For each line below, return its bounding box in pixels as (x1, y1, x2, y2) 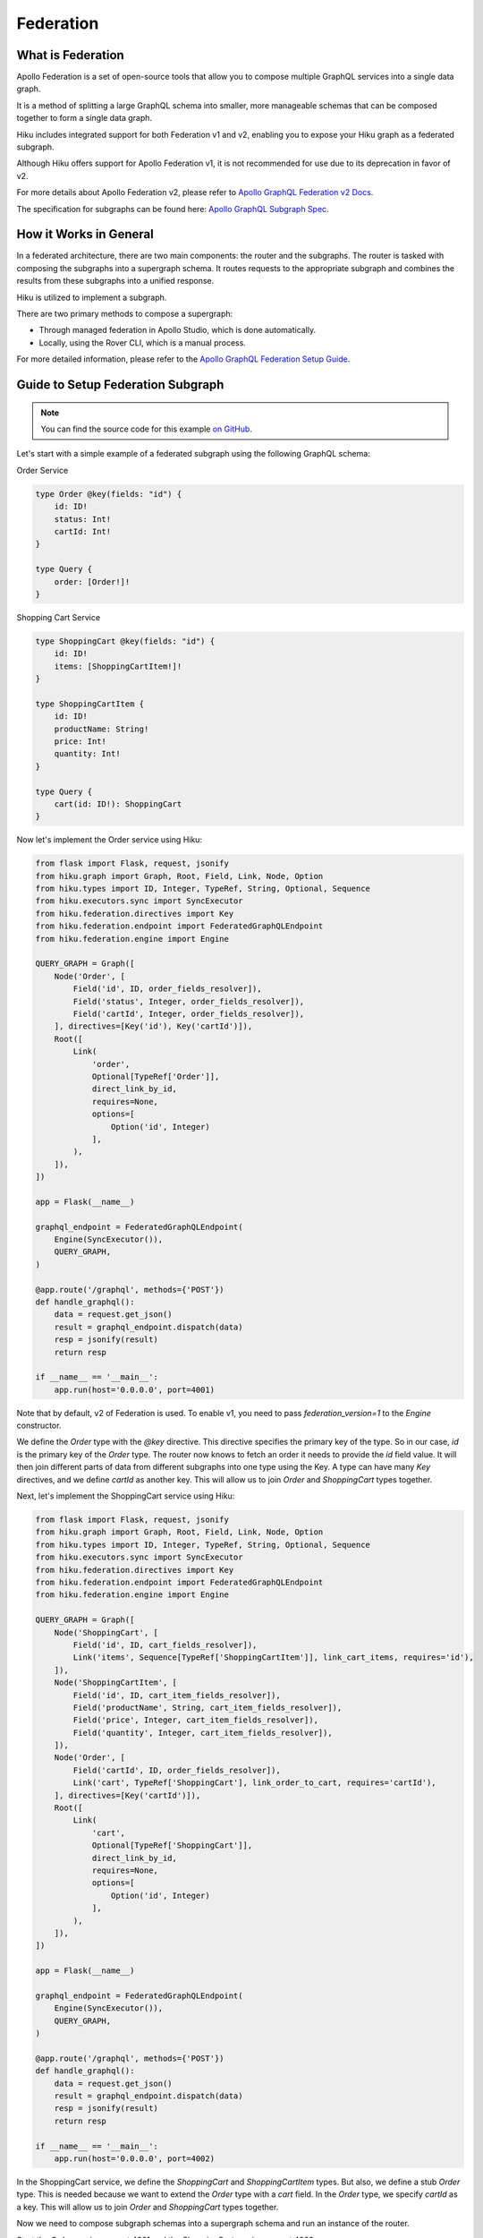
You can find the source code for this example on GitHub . (40, 423, 252, 434)
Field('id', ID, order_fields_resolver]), (72, 984, 263, 994)
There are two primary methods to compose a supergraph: (16, 309, 233, 320)
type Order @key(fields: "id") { (35, 489, 182, 499)
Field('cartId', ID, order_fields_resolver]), (72, 1764, 281, 1775)
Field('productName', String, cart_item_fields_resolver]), (72, 1702, 343, 1713)
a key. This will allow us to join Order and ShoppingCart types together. (16, 2201, 279, 2212)
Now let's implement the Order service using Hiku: (16, 834, 203, 845)
